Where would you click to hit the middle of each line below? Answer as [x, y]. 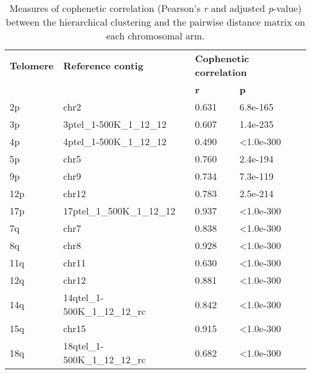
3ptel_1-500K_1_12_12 [115, 124]
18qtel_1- [83, 346]
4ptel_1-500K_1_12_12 [115, 141]
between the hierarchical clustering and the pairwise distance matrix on [155, 22]
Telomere [32, 65]
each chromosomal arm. [155, 36]
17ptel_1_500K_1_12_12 [119, 211]
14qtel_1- [83, 297]
